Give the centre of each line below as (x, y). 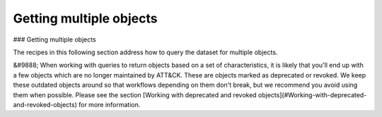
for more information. (109, 104)
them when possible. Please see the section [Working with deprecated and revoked (135, 94)
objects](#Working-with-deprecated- (313, 94)
